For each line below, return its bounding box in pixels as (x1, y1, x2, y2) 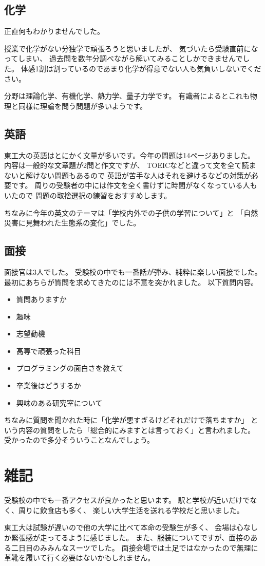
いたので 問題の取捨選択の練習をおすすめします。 (4, 190, 172, 200)
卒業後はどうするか (16, 380, 81, 391)
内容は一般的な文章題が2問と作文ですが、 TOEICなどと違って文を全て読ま (4, 160, 256, 171)
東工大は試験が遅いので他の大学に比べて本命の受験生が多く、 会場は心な (4, 522, 251, 533)
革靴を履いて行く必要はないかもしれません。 (4, 552, 155, 563)
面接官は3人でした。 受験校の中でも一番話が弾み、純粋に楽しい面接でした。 (4, 266, 262, 277)
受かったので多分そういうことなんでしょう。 (4, 435, 155, 445)
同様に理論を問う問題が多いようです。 (18, 100, 147, 111)
